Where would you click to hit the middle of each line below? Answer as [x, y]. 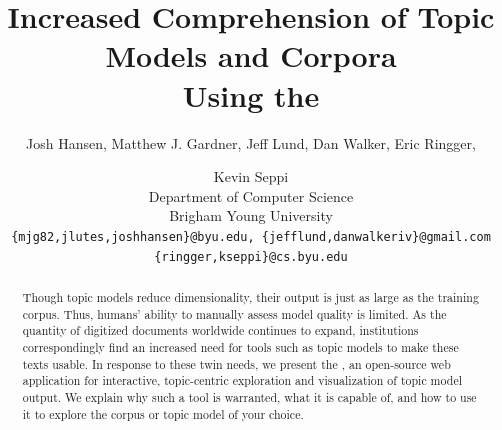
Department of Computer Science [251, 195]
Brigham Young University [251, 215]
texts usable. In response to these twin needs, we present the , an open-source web [236, 363]
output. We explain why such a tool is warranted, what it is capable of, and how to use [249, 396]
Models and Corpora [251, 55]
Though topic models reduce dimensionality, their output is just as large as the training [250, 296]
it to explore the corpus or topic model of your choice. [163, 413]
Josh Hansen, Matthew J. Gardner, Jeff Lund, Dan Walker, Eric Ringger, [251, 142]
